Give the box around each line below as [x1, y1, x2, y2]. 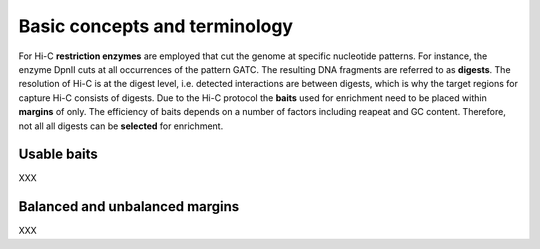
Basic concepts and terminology [18, 15, 294, 37]
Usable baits [18, 146, 99, 163]
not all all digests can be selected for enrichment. [18, 120, 224, 132]
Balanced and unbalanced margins [18, 198, 240, 215]
